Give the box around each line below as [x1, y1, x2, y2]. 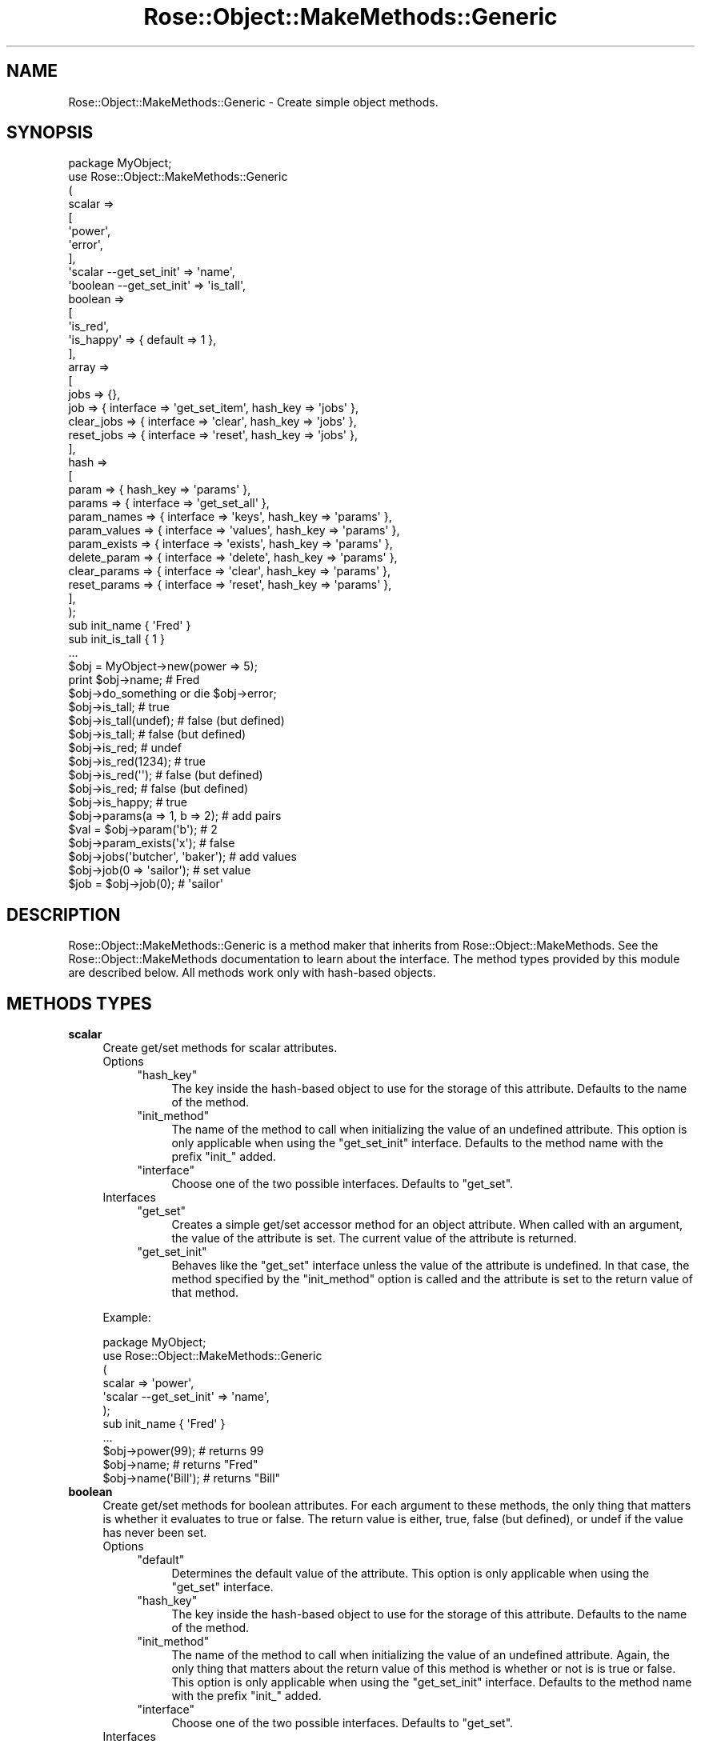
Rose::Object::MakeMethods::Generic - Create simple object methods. [68, 94, 439, 109]
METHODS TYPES [6, 993, 152, 1014]
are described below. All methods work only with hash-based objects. [68, 966, 436, 980]
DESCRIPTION [6, 904, 121, 925]
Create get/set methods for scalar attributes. [102, 1041, 338, 1055]
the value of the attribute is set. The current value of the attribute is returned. [171, 1231, 577, 1246]
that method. [171, 1286, 238, 1300]
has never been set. [102, 1526, 207, 1540]
